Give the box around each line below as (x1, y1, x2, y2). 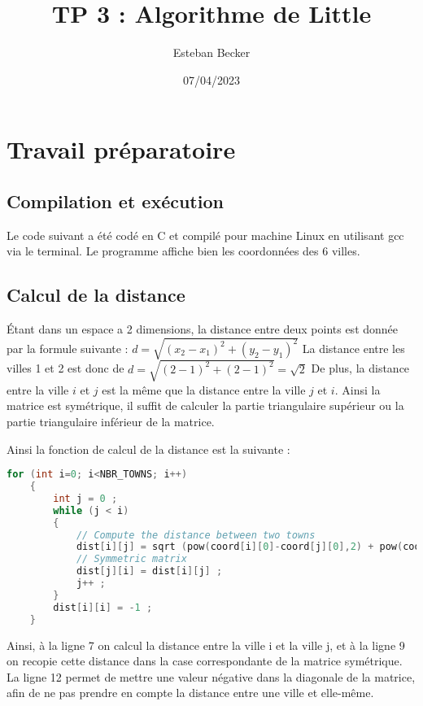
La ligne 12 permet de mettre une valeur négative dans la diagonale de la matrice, (7, 668, 416, 685)
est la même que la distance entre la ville (102, 381, 306, 398)
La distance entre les (302, 339, 405, 356)
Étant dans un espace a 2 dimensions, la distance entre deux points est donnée (7, 320, 399, 338)
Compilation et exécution (7, 188, 224, 213)
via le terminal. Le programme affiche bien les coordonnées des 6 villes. (7, 242, 360, 259)
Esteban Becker (172, 44, 251, 61)
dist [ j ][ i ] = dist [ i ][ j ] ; (76, 565, 223, 577)
